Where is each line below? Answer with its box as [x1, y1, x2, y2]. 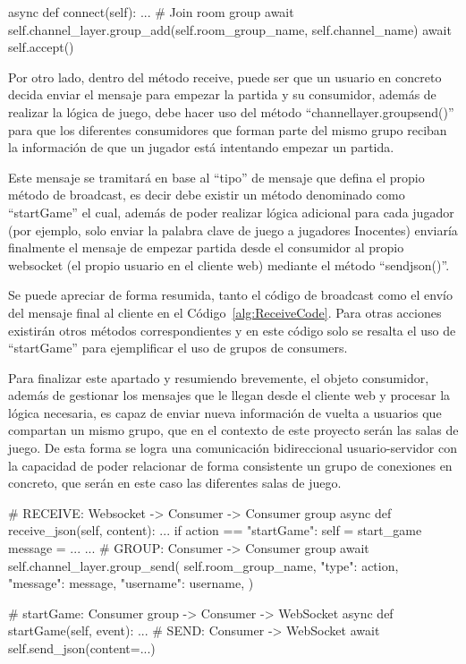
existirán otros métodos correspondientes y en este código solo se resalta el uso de [8, 320, 456, 339]
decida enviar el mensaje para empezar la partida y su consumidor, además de [8, 85, 436, 104]
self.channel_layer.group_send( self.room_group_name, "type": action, [8, 556, 399, 575]
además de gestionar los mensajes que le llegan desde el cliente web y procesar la [8, 386, 451, 404]
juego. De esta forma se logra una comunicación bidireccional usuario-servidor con [8, 438, 458, 457]
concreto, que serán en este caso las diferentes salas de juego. [8, 473, 342, 492]
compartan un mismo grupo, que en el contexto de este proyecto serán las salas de [8, 421, 459, 439]
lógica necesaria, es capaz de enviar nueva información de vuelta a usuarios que [8, 403, 442, 421]
